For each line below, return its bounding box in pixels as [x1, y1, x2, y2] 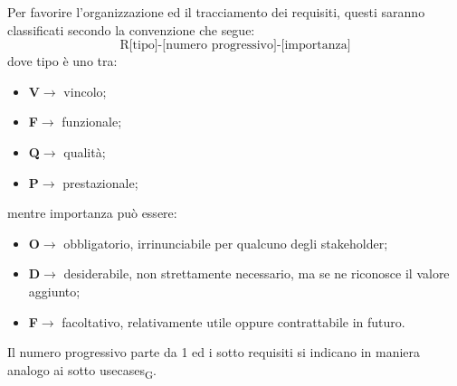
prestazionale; [62, 173, 138, 192]
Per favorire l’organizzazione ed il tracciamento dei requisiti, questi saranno [7, 3, 425, 21]
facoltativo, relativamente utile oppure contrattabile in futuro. [62, 312, 405, 331]
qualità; [63, 142, 106, 161]
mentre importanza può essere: [7, 203, 177, 222]
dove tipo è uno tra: [7, 52, 118, 71]
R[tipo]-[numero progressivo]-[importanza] [119, 39, 351, 52]
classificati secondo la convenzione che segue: [7, 20, 255, 39]
